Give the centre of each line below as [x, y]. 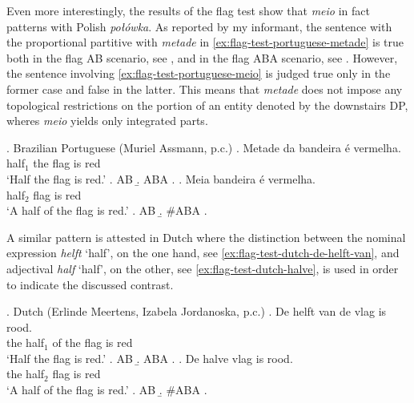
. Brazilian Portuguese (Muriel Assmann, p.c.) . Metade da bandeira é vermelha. [204, 147]
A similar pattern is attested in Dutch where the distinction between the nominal [206, 237]
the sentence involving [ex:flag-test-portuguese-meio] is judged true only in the [199, 73]
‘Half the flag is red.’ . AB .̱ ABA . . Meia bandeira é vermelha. [161, 178]
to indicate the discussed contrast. [90, 284]
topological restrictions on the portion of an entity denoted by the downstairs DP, [207, 105]
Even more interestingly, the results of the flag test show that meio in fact [188, 10]
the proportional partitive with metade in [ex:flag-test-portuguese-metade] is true [205, 42]
